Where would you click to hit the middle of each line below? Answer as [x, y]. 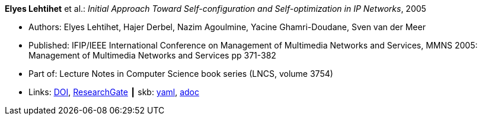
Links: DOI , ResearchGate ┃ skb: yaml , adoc [114, 92]
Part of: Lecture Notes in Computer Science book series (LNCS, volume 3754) [181, 74]
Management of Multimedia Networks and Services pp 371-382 [152, 55]
